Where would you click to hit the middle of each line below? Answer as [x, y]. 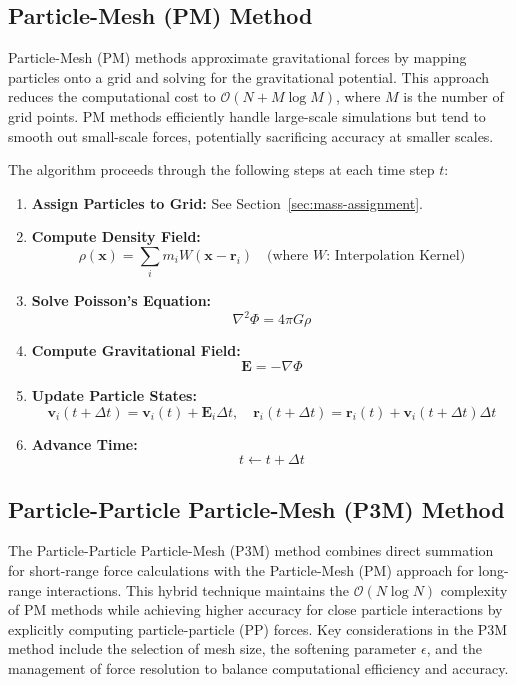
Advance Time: [84, 443]
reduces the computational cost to [112, 96]
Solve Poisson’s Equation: [121, 300]
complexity [474, 589]
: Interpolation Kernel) [396, 255]
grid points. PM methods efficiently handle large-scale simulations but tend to [247, 115]
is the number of [453, 96]
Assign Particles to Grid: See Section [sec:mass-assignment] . [227, 202]
